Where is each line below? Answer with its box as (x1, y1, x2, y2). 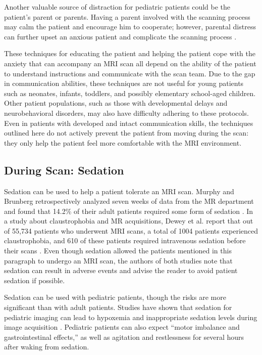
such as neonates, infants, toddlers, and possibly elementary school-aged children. (4, 87, 256, 98)
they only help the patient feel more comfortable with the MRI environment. (4, 137, 242, 148)
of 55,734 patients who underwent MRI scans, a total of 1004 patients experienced (4, 225, 258, 236)
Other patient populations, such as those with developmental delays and (4, 98, 228, 108)
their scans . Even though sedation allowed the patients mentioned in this (4, 245, 232, 256)
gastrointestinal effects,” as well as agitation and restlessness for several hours (4, 331, 244, 342)
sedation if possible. (4, 275, 65, 285)
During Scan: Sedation (4, 162, 124, 177)
